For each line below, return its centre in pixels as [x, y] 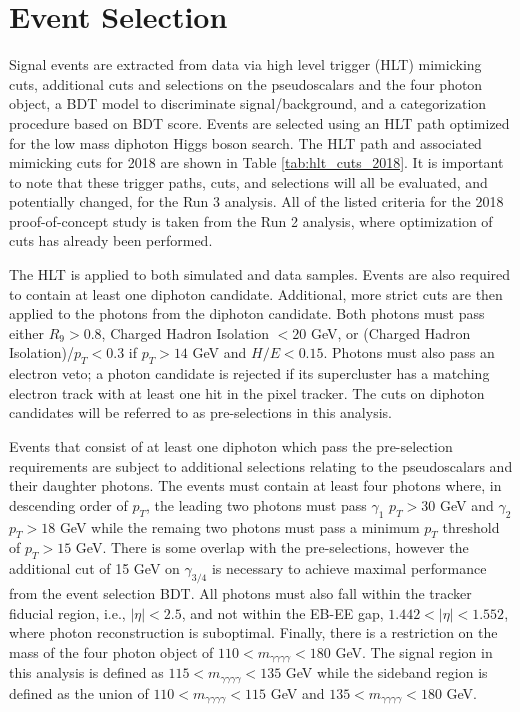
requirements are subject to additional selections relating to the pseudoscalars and [261, 465]
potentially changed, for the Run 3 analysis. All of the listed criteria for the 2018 [256, 201]
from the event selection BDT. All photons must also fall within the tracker [240, 592]
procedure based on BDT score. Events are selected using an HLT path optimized [259, 122]
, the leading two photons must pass [256, 504]
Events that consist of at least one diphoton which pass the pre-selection [231, 446]
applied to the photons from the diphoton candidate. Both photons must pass [247, 313]
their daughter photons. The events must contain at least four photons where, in [255, 485]
